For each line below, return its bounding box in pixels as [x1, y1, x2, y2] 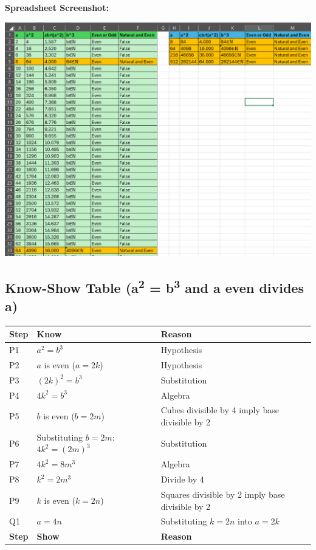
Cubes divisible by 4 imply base [160, 404, 280, 416]
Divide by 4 [160, 473, 204, 486]
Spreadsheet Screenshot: [5, 1, 109, 13]
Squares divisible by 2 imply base [160, 487, 285, 500]
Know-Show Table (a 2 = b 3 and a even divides [5, 276, 304, 297]
